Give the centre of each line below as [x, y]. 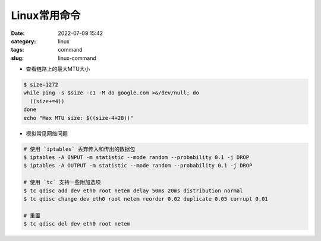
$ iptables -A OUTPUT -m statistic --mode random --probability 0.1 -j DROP [138, 166]
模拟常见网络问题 [47, 133]
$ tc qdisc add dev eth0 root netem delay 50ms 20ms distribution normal [133, 191]
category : [23, 41]
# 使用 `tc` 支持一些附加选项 [62, 182]
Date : [18, 33]
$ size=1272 [41, 85]
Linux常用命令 [46, 15]
